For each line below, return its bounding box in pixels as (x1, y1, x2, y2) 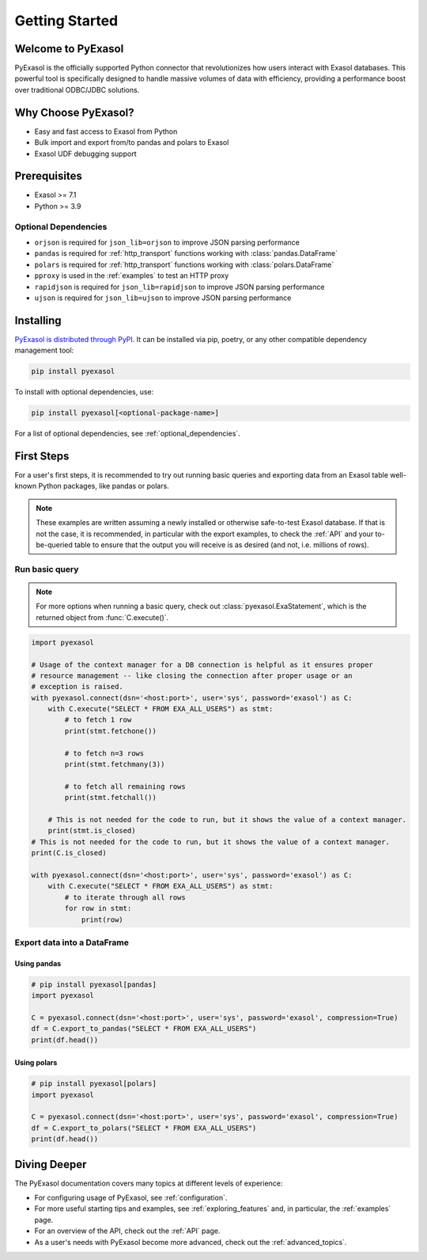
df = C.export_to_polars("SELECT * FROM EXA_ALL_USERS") (31, 1123, 257, 1132)
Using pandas (14, 958, 62, 968)
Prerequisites (14, 169, 82, 183)
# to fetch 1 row (64, 715, 132, 725)
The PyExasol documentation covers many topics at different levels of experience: (14, 1178, 283, 1188)
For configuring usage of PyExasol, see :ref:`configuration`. (34, 1193, 228, 1203)
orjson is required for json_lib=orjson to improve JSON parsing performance (34, 238, 300, 247)
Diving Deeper (14, 1157, 87, 1171)
